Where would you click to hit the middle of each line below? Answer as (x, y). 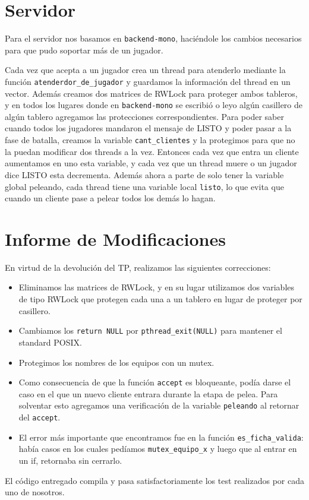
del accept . (40, 417)
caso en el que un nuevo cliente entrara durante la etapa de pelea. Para (148, 393)
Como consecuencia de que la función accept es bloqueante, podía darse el (155, 382)
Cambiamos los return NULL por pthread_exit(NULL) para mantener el (150, 330)
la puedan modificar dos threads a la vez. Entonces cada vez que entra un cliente (152, 151)
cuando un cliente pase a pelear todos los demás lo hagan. (110, 198)
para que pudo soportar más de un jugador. (84, 50)
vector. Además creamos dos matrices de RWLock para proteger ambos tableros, (151, 93)
